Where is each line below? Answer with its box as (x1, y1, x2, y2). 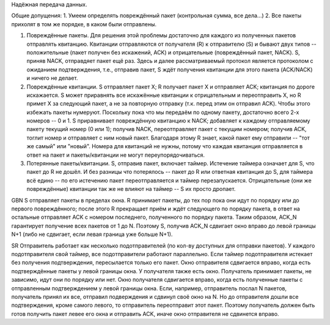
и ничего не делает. (26, 74, 78, 82)
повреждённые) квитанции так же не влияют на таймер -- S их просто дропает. (26, 185, 236, 193)
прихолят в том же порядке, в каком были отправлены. (11, 20, 157, 27)
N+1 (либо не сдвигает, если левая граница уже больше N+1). (11, 230, 173, 238)
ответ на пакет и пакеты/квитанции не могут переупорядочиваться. (26, 151, 205, 159)
